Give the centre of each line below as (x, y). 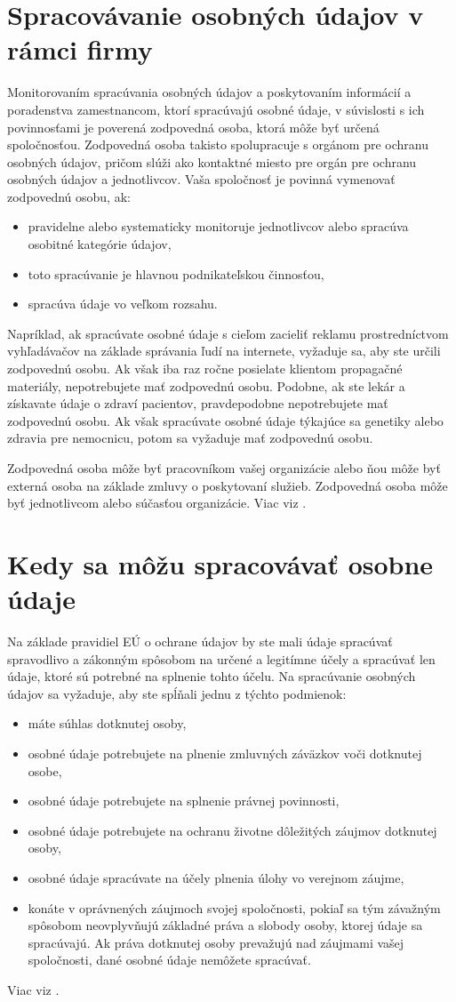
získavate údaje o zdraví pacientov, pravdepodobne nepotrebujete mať (198, 403)
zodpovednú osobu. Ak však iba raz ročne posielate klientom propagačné (205, 369)
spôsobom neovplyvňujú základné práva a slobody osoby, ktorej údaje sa (225, 925)
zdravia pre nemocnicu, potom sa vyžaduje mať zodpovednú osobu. (190, 438)
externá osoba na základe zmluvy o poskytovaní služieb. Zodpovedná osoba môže (228, 485)
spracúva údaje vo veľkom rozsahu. (123, 304)
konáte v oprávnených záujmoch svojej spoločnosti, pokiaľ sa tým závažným (234, 907)
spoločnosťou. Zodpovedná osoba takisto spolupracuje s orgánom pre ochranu (218, 144)
